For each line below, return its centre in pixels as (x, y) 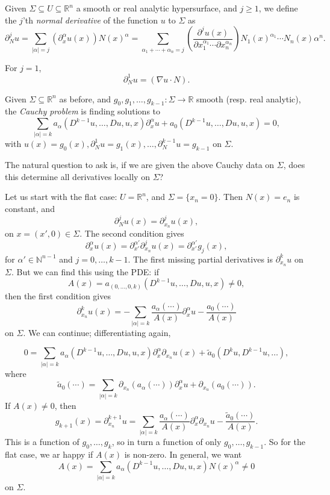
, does (294, 165)
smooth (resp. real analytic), (248, 98)
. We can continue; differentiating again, (97, 332)
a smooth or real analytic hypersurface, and (157, 8)
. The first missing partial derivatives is (200, 259)
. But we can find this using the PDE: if (85, 271)
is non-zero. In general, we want (183, 454)
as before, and (85, 98)
